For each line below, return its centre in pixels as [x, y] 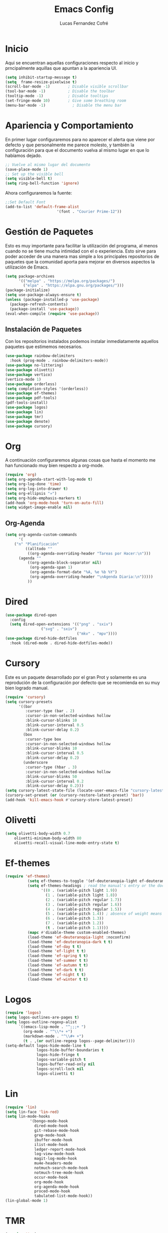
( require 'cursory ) [25, 697]
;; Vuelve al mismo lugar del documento [48, 164]
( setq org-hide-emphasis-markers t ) [43, 498]
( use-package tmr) [24, 417]
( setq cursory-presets [29, 702]
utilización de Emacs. [27, 267]
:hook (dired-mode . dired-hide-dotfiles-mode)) [61, 643]
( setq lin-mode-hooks [28, 1117]
